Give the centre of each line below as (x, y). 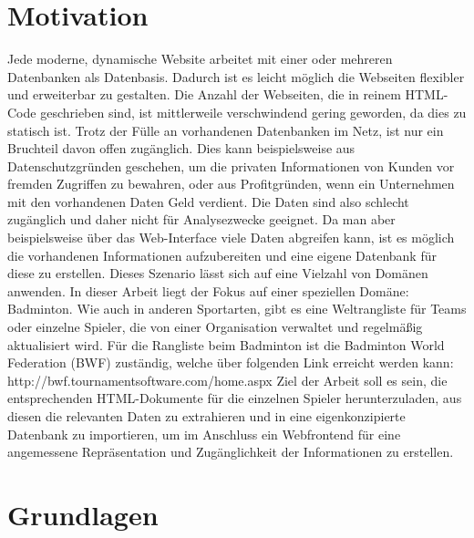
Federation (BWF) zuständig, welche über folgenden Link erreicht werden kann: (231, 362)
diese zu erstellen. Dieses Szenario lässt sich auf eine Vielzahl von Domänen (218, 273)
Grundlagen (83, 514)
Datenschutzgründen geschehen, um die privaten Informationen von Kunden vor (231, 166)
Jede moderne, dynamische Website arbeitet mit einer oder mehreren (200, 59)
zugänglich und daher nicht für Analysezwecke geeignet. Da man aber (201, 219)
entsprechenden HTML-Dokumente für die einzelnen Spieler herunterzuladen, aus (235, 398)
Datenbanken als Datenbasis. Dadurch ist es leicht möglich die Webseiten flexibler (236, 76)
